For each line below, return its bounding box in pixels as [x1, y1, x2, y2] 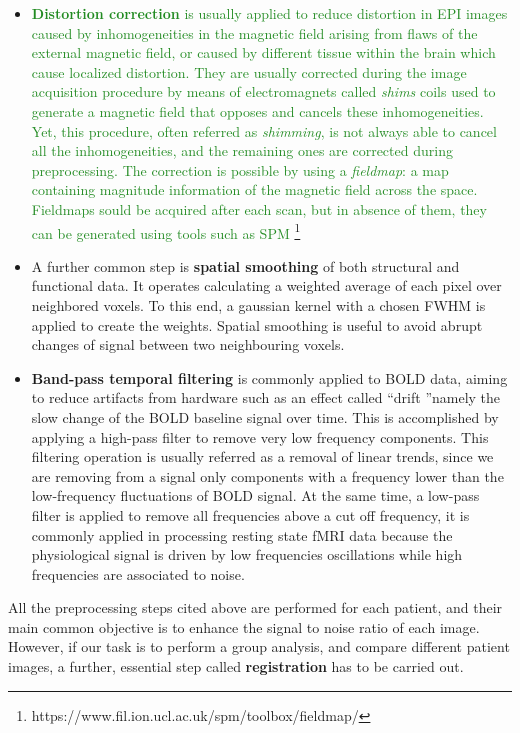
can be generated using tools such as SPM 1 [31, 219, 301, 243]
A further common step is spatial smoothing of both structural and [31, 255, 460, 276]
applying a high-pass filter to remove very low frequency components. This [31, 426, 489, 447]
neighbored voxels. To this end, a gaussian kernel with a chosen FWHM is [31, 294, 486, 315]
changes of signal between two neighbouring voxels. [31, 334, 345, 355]
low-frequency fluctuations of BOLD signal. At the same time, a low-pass [31, 485, 480, 506]
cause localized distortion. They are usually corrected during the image [31, 61, 467, 82]
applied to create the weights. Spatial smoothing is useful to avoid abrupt [31, 314, 483, 335]
